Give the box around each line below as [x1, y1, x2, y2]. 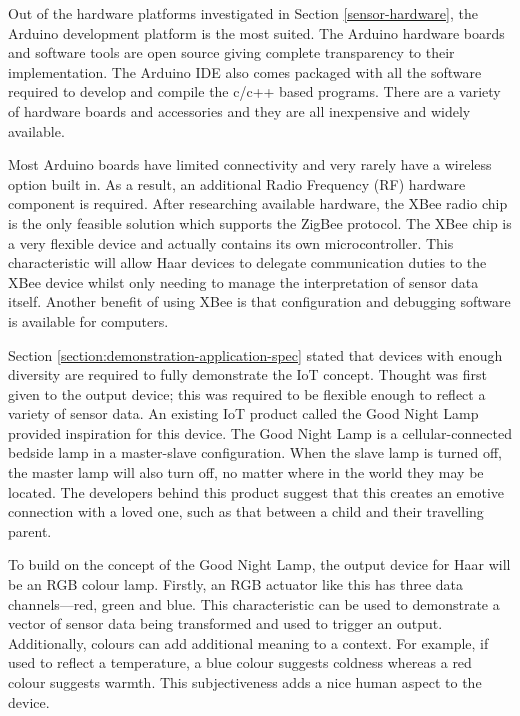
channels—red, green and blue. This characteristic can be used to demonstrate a [8, 593, 500, 614]
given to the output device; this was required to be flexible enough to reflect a [8, 383, 486, 404]
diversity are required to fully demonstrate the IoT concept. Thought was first [8, 364, 487, 385]
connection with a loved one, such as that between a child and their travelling [8, 501, 484, 522]
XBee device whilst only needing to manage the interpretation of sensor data [8, 271, 479, 292]
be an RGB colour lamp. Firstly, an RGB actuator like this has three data [8, 574, 463, 595]
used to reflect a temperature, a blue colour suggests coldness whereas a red [8, 652, 472, 673]
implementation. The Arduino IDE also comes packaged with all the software [8, 61, 482, 82]
